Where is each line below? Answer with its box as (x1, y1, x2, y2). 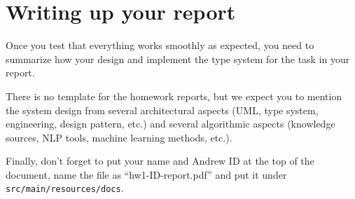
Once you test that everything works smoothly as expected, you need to (6, 38, 314, 53)
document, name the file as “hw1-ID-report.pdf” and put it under (6, 167, 287, 181)
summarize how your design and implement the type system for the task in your (6, 51, 350, 66)
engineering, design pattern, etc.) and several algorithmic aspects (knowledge (6, 116, 335, 131)
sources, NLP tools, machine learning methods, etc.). (6, 130, 232, 144)
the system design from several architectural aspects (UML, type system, (6, 102, 319, 117)
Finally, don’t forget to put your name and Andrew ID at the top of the (6, 153, 314, 168)
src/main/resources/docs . (6, 181, 124, 195)
